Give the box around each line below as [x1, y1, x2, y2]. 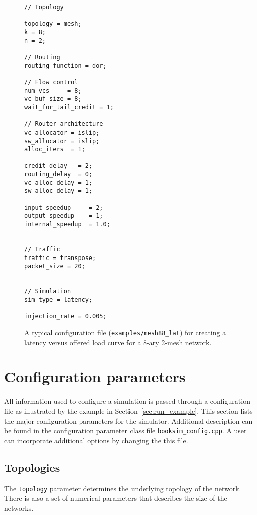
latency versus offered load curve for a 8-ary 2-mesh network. [24, 337, 212, 347]
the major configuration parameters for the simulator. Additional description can [4, 415, 253, 426]
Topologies [4, 459, 60, 475]
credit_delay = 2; [24, 162, 93, 170]
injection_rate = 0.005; [24, 313, 107, 320]
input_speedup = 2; [24, 204, 103, 211]
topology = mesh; [24, 20, 82, 28]
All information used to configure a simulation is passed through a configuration [4, 396, 250, 406]
